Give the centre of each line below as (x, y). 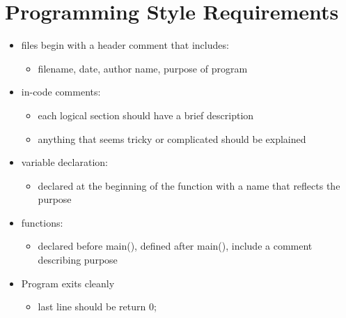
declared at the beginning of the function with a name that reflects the (189, 185)
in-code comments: (61, 92)
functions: (42, 222)
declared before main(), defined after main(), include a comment (175, 246)
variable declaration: (64, 162)
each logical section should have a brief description (146, 115)
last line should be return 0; (97, 306)
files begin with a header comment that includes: (125, 45)
